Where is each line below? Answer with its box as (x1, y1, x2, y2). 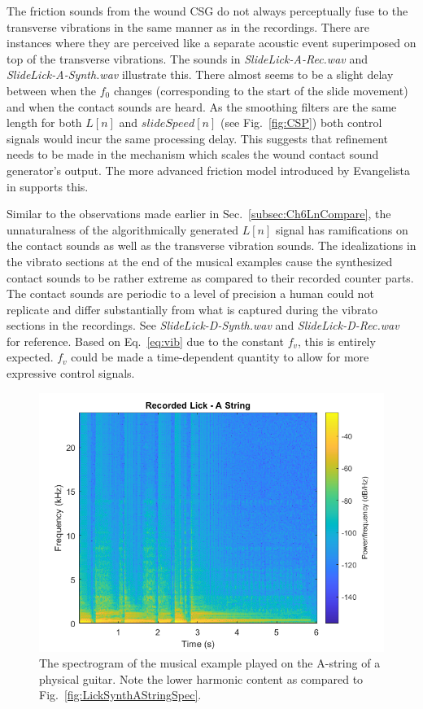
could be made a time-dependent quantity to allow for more (71, 348, 369, 365)
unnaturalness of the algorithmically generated (7, 221, 238, 238)
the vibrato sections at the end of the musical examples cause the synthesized (7, 252, 393, 269)
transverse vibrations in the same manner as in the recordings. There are (7, 18, 370, 35)
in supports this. (7, 177, 89, 195)
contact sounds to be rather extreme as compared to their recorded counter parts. (7, 269, 414, 286)
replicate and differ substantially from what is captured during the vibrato (7, 300, 377, 317)
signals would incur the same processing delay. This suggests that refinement (7, 129, 388, 147)
